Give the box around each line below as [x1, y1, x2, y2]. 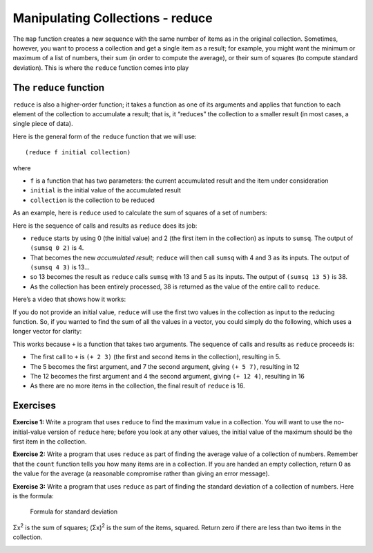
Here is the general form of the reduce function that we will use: [12, 132, 197, 140]
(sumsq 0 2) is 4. [30, 244, 84, 252]
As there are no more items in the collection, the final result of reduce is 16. [30, 381, 245, 390]
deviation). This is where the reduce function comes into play [12, 63, 189, 72]
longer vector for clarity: [12, 327, 82, 336]
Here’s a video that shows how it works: [12, 295, 126, 304]
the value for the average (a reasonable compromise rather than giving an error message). [12, 469, 270, 478]
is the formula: [12, 492, 55, 500]
